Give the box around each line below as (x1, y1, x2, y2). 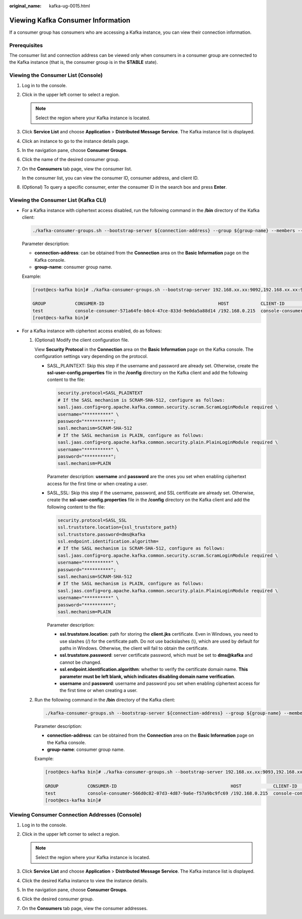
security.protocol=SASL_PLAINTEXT (57, 390, 143, 396)
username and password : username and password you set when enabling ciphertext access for (59, 680, 260, 686)
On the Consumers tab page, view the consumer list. (22, 166, 132, 172)
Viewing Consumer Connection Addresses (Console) (9, 811, 142, 818)
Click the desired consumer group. (22, 896, 94, 902)
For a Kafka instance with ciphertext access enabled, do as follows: (22, 328, 162, 334)
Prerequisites (9, 42, 43, 49)
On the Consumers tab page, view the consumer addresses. (22, 905, 148, 911)
